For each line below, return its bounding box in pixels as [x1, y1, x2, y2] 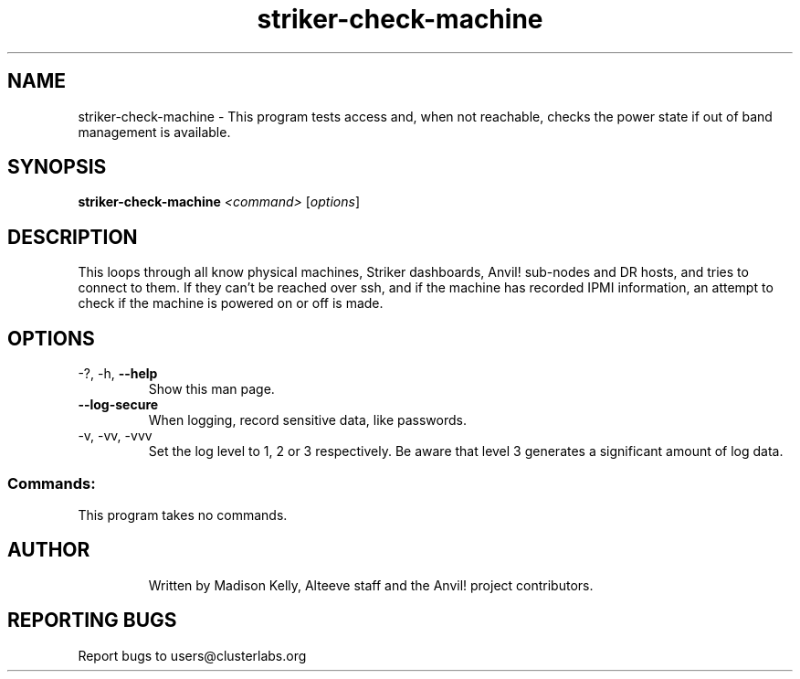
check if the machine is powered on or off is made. [78, 295, 384, 312]
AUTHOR [7, 538, 90, 562]
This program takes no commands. [78, 506, 288, 523]
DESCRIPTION [7, 225, 138, 249]
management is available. [78, 123, 231, 140]
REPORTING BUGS [7, 609, 177, 632]
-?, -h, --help [78, 366, 158, 382]
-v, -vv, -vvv [78, 428, 153, 444]
